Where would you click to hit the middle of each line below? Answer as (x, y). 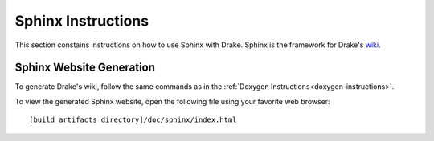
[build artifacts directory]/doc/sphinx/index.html (133, 120)
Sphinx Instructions (82, 21)
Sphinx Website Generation (85, 68)
